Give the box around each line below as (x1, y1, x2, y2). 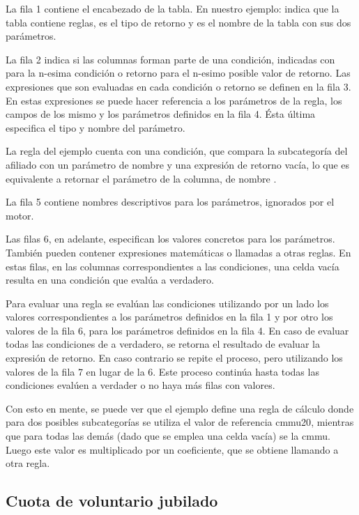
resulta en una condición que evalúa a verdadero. (6, 272, 214, 287)
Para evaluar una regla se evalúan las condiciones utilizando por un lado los (6, 295, 329, 310)
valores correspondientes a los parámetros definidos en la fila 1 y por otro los (6, 309, 333, 324)
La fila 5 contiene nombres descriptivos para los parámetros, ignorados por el (6, 194, 335, 209)
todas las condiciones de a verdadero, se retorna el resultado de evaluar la (6, 337, 320, 351)
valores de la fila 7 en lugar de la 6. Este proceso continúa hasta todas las (6, 364, 319, 378)
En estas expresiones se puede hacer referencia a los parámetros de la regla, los (6, 93, 342, 107)
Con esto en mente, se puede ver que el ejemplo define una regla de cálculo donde (6, 401, 354, 415)
